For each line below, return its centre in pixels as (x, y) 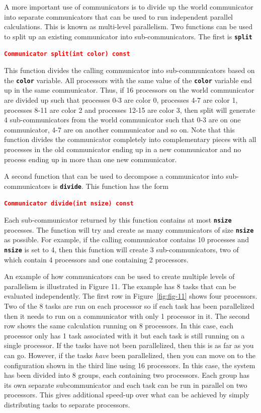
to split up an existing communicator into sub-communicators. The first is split (128, 36)
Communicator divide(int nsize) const (69, 204)
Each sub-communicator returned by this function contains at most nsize (118, 220)
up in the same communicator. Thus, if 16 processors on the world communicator (129, 90)
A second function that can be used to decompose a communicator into (114, 176)
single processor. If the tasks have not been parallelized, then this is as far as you (129, 345)
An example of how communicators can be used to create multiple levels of (119, 276)
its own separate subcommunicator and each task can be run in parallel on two (126, 385)
